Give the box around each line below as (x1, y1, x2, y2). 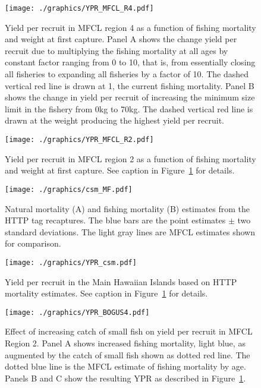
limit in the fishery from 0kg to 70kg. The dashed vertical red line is (5, 102, 253, 115)
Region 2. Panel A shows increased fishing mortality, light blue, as (5, 336, 246, 349)
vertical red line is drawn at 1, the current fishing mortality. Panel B (5, 79, 254, 92)
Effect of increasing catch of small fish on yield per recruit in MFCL (5, 325, 253, 337)
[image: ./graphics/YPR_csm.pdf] (5, 258, 137, 267)
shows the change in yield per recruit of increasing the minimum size (5, 91, 255, 103)
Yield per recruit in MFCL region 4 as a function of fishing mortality (5, 21, 256, 33)
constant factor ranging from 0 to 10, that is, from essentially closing (5, 56, 256, 68)
